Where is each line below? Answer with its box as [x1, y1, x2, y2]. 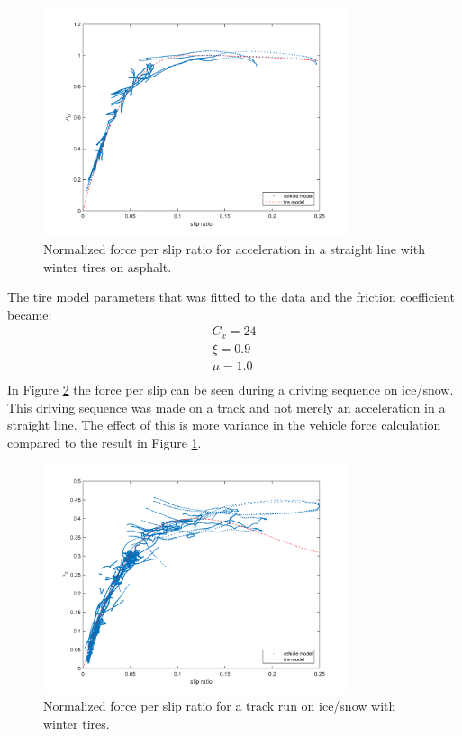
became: [7, 304, 52, 323]
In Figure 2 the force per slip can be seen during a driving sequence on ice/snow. [7, 379, 454, 398]
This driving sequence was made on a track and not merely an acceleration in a [7, 397, 446, 416]
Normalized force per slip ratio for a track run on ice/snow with [43, 696, 396, 715]
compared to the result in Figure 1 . [7, 432, 202, 451]
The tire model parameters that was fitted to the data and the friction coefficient [7, 287, 455, 306]
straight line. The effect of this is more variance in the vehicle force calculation [7, 415, 441, 434]
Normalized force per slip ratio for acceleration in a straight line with [43, 239, 425, 258]
